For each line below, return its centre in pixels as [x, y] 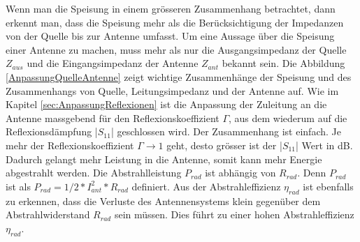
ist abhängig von [240, 173]
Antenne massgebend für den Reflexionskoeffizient [113, 118]
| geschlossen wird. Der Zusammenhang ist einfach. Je [226, 131]
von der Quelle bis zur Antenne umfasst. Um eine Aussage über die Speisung [170, 36]
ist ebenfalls [328, 186]
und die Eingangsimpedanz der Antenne [113, 63]
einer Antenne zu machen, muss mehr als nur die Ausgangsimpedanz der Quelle [176, 49]
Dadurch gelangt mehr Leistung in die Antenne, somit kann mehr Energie [164, 159]
